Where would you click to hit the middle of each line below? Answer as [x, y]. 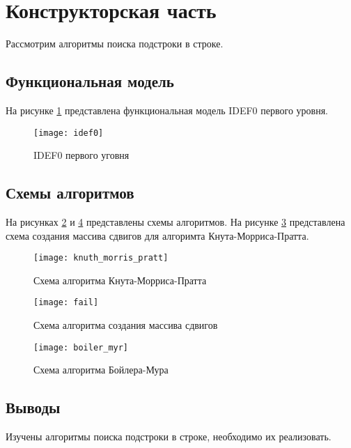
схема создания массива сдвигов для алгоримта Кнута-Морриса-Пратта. [157, 235]
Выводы [33, 407]
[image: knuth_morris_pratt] [101, 258]
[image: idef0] [69, 133]
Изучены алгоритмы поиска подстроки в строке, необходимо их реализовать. [169, 437]
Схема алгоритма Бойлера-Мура [101, 370]
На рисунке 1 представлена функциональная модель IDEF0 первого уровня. [167, 110]
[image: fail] [66, 303]
